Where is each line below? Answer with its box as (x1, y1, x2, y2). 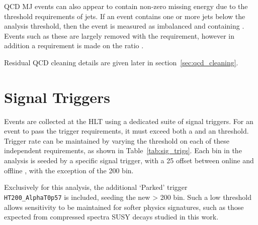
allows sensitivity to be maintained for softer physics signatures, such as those (4, 201, 244, 212)
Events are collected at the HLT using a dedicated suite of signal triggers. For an (4, 116, 253, 126)
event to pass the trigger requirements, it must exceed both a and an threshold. (4, 126, 249, 136)
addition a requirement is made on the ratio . (4, 40, 144, 51)
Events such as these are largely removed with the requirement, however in (4, 30, 235, 41)
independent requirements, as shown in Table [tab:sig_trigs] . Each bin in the (4, 145, 242, 156)
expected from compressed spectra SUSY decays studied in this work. (4, 211, 219, 222)
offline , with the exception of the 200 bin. (4, 165, 134, 175)
